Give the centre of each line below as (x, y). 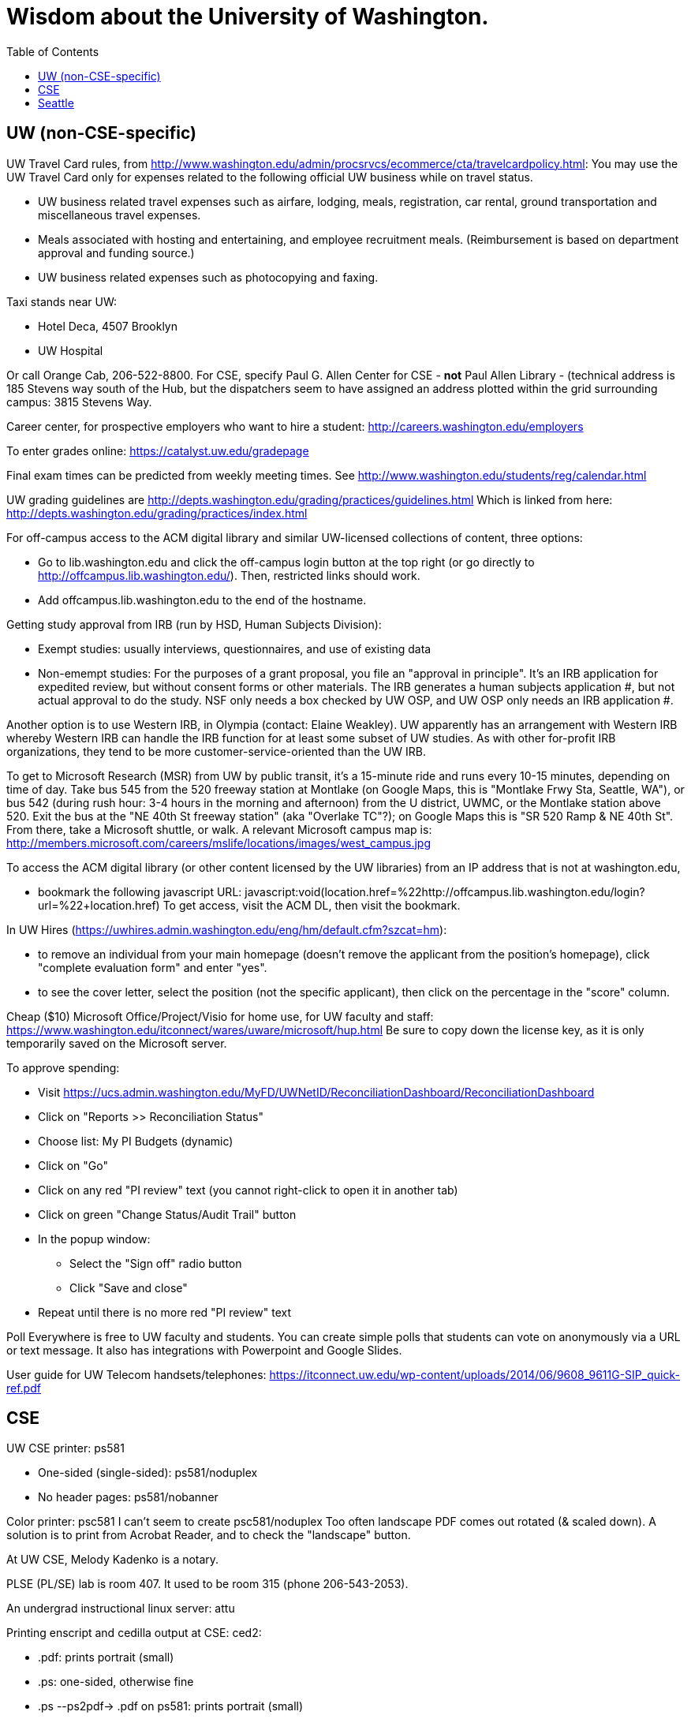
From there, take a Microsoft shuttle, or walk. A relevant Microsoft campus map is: (219, 829)
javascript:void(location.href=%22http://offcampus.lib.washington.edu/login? (445, 891)
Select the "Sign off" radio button (156, 1263)
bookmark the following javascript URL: (140, 891)
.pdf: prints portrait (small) (106, 1657)
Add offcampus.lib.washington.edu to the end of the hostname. (202, 600)
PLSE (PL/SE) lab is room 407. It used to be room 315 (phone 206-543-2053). (207, 1584)
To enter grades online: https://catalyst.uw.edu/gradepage (158, 450)
